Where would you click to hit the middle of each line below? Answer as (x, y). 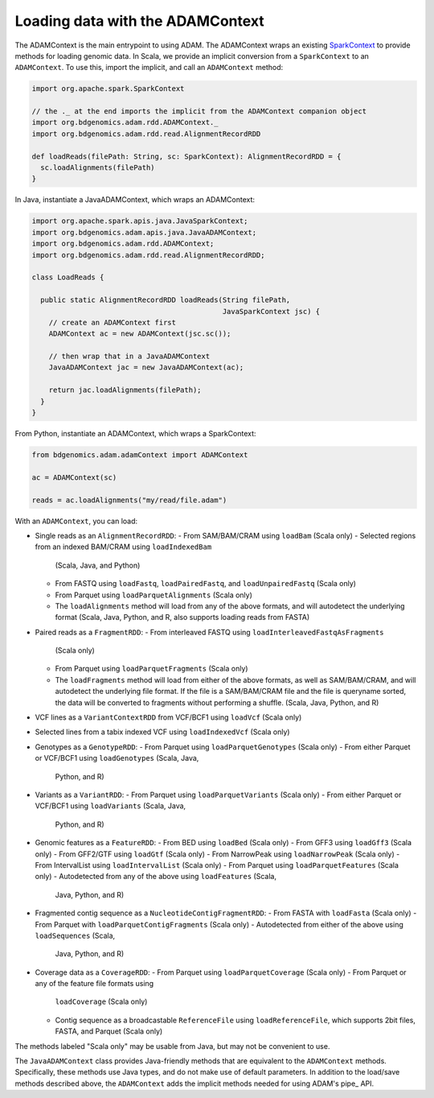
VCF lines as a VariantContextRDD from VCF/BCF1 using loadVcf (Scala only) (168, 717)
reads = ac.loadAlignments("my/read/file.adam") (129, 500)
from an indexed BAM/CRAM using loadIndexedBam (123, 547)
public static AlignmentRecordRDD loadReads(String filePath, (166, 300)
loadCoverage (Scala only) (101, 1001)
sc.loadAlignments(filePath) (98, 168)
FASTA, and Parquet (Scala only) (109, 1031)
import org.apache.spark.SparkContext (108, 89)
